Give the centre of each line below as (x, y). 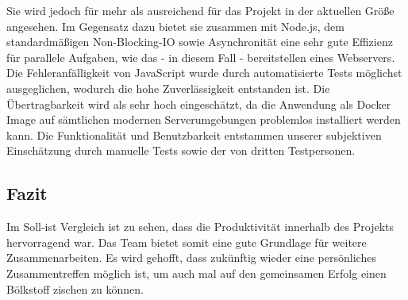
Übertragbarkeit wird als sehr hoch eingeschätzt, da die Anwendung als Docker (199, 104)
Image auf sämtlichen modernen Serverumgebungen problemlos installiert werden (204, 119)
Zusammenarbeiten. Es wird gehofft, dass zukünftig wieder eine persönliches (191, 258)
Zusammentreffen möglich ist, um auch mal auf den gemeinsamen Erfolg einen (196, 273)
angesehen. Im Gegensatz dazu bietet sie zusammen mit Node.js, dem (175, 26)
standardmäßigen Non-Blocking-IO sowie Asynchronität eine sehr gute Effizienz (200, 42)
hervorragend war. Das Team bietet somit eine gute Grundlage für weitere (187, 242)
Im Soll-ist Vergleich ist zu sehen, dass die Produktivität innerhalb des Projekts (200, 227)
